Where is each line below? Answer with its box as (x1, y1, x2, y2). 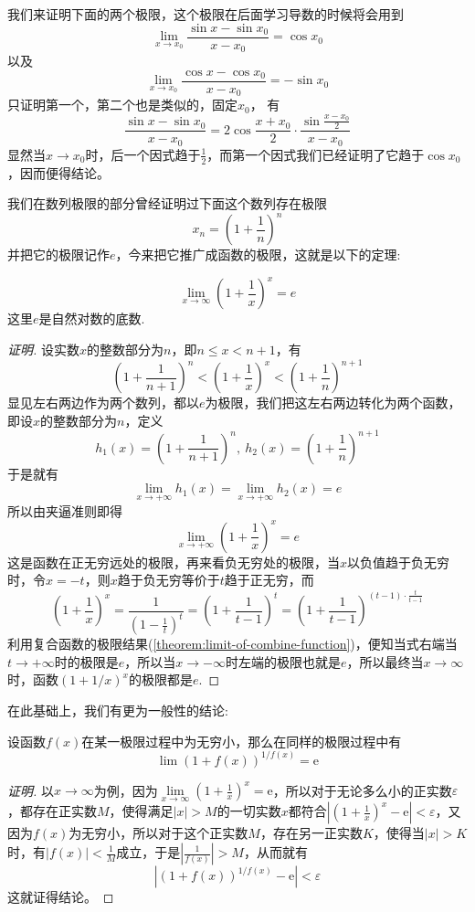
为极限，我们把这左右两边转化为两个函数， (205, 393, 461, 412)
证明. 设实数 (7, 340, 79, 359)
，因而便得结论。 (7, 163, 110, 182)
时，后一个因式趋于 (85, 144, 201, 164)
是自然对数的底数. (38, 309, 145, 328)
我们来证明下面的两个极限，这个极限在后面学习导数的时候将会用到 (7, 5, 404, 23)
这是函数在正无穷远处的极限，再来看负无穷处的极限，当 (7, 552, 340, 571)
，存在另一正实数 (259, 823, 363, 843)
